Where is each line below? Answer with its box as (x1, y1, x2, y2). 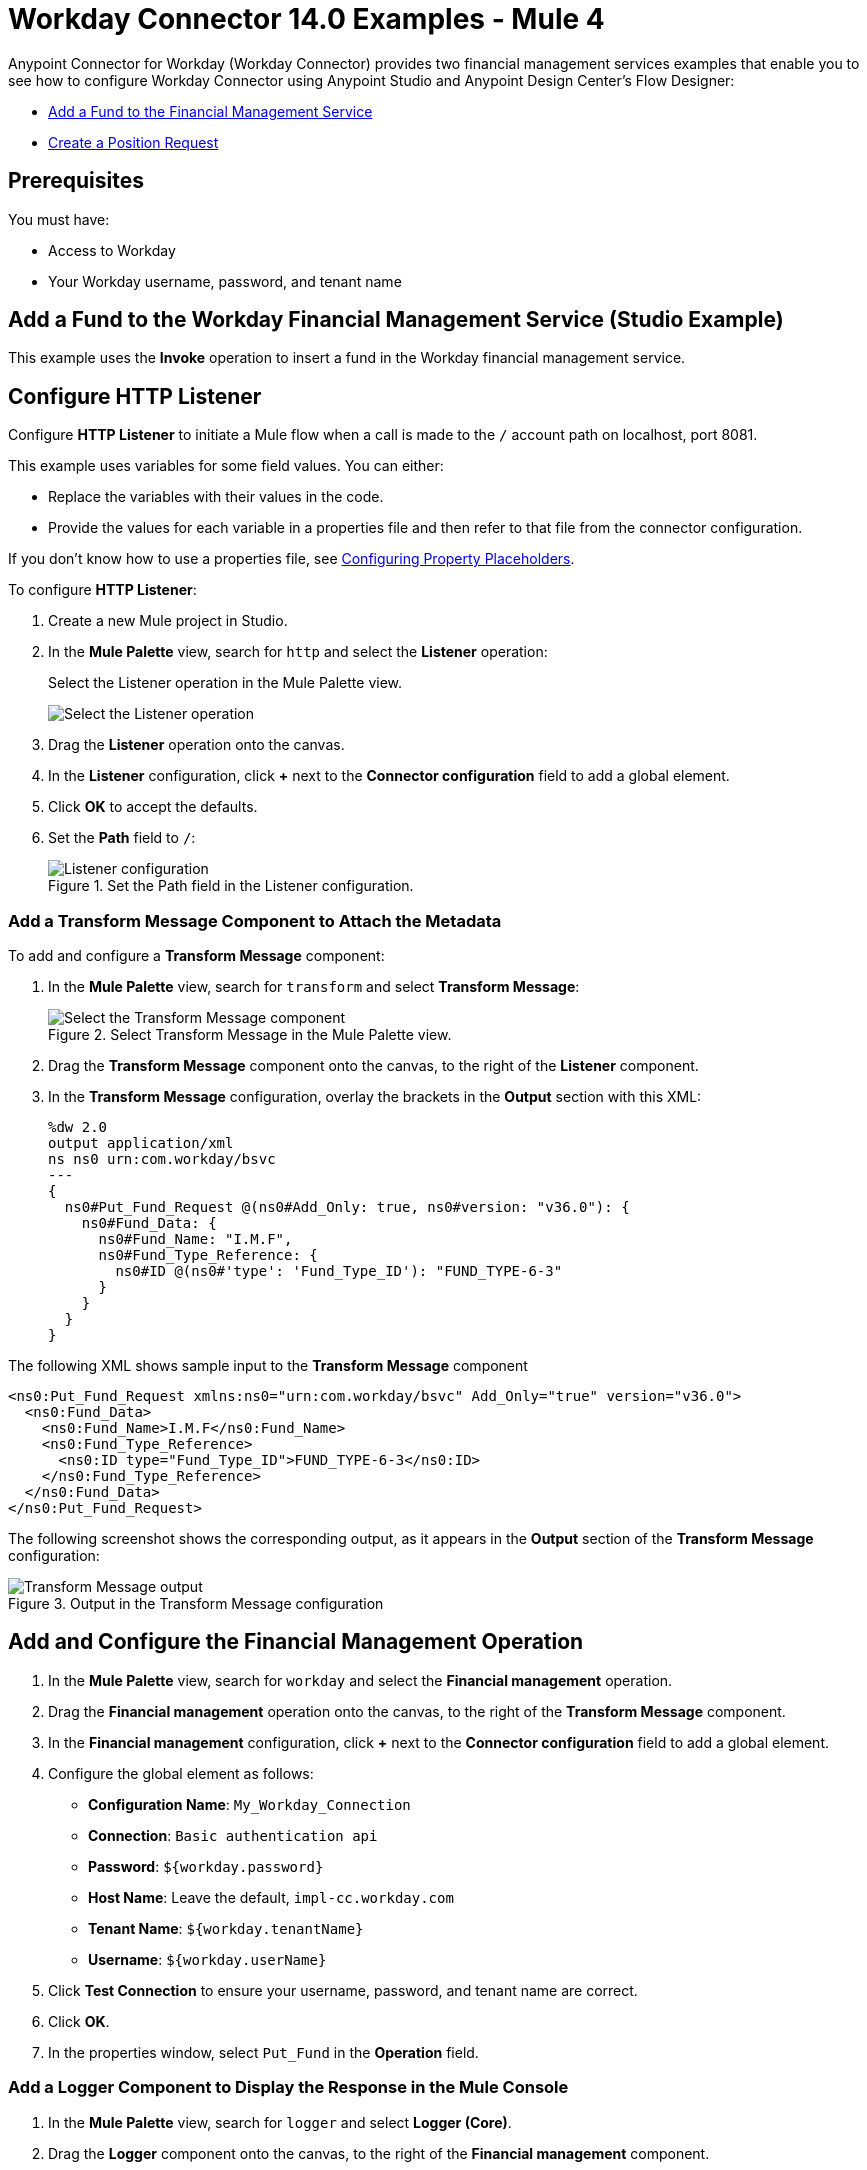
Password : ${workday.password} (88, 1857, 324, 1875)
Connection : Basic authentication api (88, 1826, 378, 1844)
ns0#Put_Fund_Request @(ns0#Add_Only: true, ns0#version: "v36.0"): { (64, 1199, 630, 1216)
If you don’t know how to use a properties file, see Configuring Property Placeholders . (8, 550, 575, 568)
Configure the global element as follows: (48, 1764, 314, 1782)
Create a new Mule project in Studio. (48, 612, 288, 630)
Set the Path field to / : (48, 829, 196, 847)
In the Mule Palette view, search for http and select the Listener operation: (48, 643, 548, 661)
